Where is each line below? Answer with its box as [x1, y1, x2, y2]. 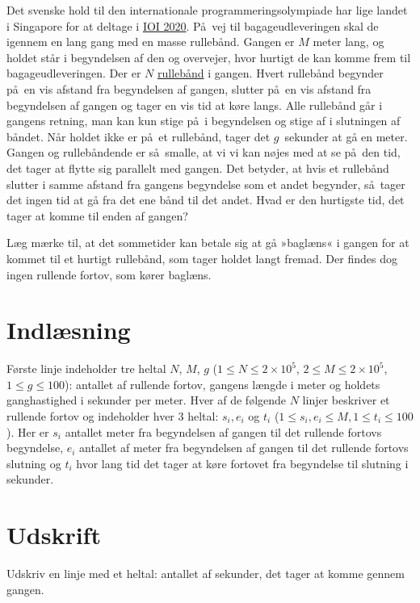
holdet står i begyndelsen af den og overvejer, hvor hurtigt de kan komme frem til [6, 48, 411, 65]
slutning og [6, 454, 61, 471]
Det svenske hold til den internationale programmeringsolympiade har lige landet [6, 2, 408, 18]
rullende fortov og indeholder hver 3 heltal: [6, 408, 219, 424]
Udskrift [6, 518, 101, 551]
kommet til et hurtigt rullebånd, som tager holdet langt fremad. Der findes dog [6, 249, 397, 266]
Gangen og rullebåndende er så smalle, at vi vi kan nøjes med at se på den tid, [6, 144, 401, 161]
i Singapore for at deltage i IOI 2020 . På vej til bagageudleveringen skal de [6, 17, 379, 34]
